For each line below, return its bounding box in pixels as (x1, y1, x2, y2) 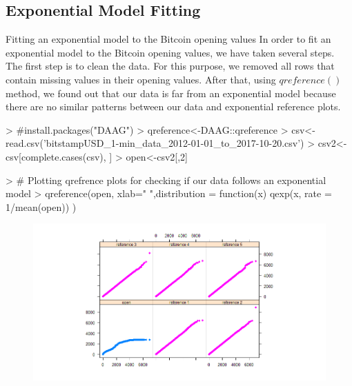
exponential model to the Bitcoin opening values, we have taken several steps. (6, 45, 335, 59)
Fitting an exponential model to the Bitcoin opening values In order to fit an (6, 32, 331, 46)
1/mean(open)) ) (6, 199, 77, 214)
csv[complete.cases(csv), (6, 149, 106, 163)
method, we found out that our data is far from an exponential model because (6, 85, 336, 100)
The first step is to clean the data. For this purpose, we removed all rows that (6, 59, 335, 73)
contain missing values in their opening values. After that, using (6, 72, 276, 86)
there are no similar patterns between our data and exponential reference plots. (6, 99, 341, 114)
